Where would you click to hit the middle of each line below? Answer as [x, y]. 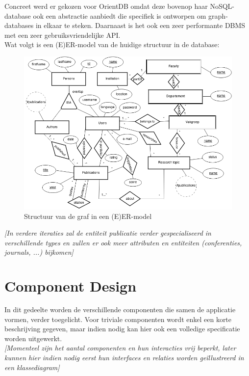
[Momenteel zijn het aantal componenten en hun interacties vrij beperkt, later [120, 348]
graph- [218, 15]
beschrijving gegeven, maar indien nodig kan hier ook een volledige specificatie [122, 329]
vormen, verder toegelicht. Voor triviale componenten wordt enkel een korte [118, 319]
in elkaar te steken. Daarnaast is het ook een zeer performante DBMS [140, 25]
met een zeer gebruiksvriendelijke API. [62, 35]
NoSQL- [222, 6]
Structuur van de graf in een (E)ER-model [88, 216]
